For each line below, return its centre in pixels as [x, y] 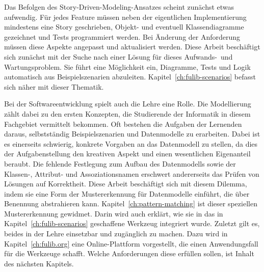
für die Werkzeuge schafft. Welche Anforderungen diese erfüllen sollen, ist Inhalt [129, 253]
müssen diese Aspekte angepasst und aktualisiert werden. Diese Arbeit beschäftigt [132, 47]
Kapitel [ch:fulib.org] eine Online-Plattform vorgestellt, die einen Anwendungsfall [131, 243]
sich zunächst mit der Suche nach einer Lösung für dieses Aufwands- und [118, 56]
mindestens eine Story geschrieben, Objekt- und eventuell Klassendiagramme [124, 27]
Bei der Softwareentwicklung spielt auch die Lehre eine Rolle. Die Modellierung [128, 104]
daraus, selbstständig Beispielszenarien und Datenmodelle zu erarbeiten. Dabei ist [132, 134]
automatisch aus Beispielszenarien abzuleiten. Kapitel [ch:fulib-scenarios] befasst [130, 77]
